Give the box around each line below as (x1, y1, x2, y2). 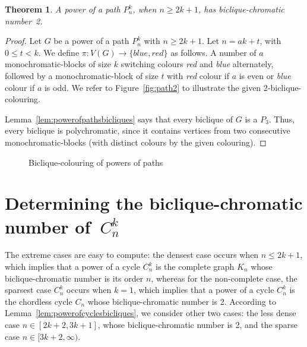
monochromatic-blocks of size (5, 58, 112, 70)
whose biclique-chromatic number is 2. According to (87, 295, 276, 307)
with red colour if (167, 69, 229, 81)
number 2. (5, 14, 43, 27)
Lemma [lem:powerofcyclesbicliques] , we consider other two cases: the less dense (5, 307, 296, 319)
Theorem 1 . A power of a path (5, 3, 121, 15)
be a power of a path (53, 34, 129, 47)
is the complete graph (155, 260, 235, 273)
